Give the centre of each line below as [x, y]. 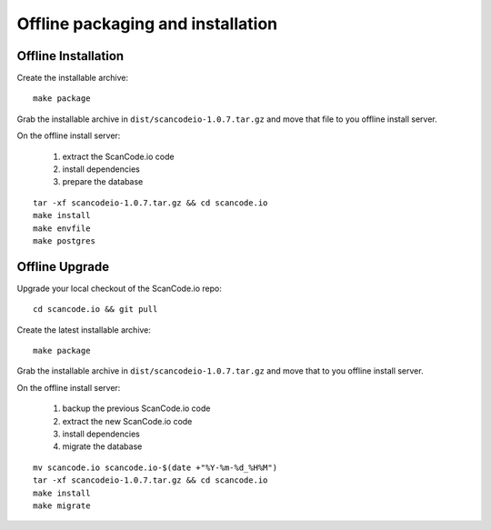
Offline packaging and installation [147, 24]
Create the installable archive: [73, 78]
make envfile [62, 228]
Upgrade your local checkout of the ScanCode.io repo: [119, 288]
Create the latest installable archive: [84, 330]
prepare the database [103, 182]
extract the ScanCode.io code [118, 156]
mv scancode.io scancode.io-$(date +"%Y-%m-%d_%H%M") [155, 467]
